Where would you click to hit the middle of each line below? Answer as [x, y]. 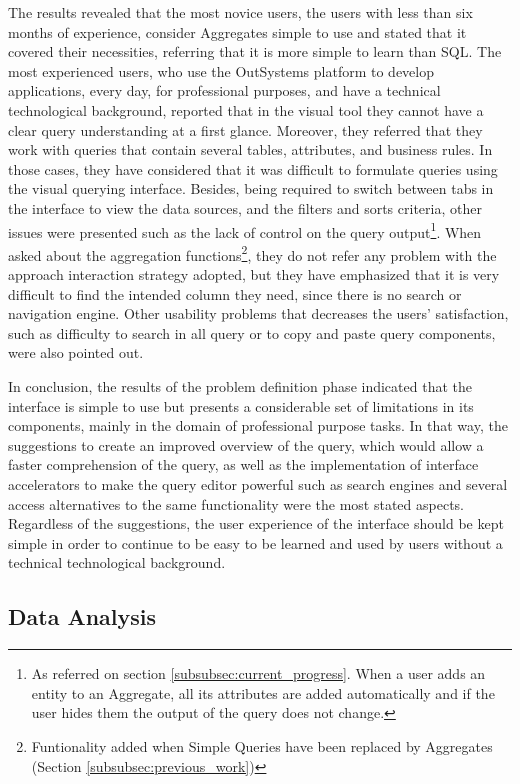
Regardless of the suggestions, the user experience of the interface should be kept [256, 523]
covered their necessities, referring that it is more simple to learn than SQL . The [255, 51]
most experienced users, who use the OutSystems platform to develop [221, 70]
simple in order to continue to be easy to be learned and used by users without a [255, 542]
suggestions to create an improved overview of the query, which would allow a [246, 444]
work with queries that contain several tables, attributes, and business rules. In [250, 149]
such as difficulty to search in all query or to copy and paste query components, [252, 332]
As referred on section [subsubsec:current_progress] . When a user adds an [258, 673]
